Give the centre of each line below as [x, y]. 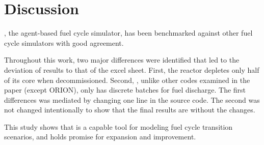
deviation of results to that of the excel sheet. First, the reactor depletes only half [132, 69]
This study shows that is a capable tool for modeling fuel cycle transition [118, 126]
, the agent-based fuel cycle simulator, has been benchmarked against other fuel [128, 33]
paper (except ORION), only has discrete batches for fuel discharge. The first [125, 90]
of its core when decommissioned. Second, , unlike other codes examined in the [127, 80]
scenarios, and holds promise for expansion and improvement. [100, 137]
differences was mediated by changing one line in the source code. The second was [132, 99]
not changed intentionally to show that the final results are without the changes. [130, 110]
